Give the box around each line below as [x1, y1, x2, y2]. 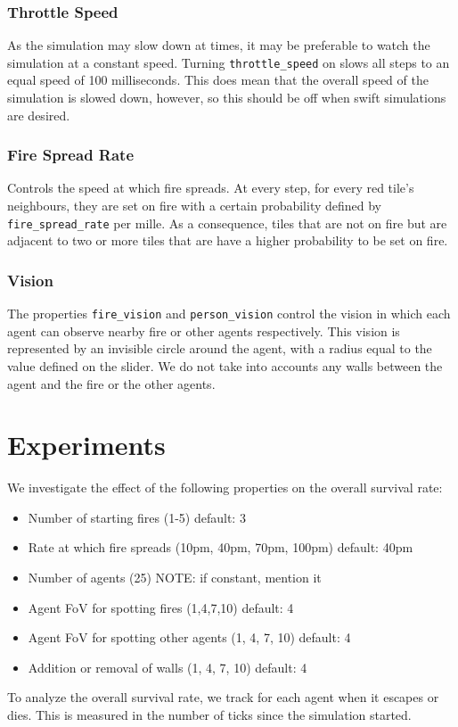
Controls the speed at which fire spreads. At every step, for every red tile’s [7, 178, 414, 197]
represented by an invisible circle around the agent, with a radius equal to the [7, 339, 432, 358]
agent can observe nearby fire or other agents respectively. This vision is [7, 321, 400, 340]
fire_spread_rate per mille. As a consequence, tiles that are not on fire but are [7, 213, 447, 232]
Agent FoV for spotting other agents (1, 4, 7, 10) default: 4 [28, 628, 351, 647]
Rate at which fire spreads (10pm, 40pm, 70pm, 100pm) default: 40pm [28, 538, 413, 557]
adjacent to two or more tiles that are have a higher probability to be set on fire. [7, 231, 448, 250]
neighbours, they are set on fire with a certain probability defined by [7, 196, 381, 215]
